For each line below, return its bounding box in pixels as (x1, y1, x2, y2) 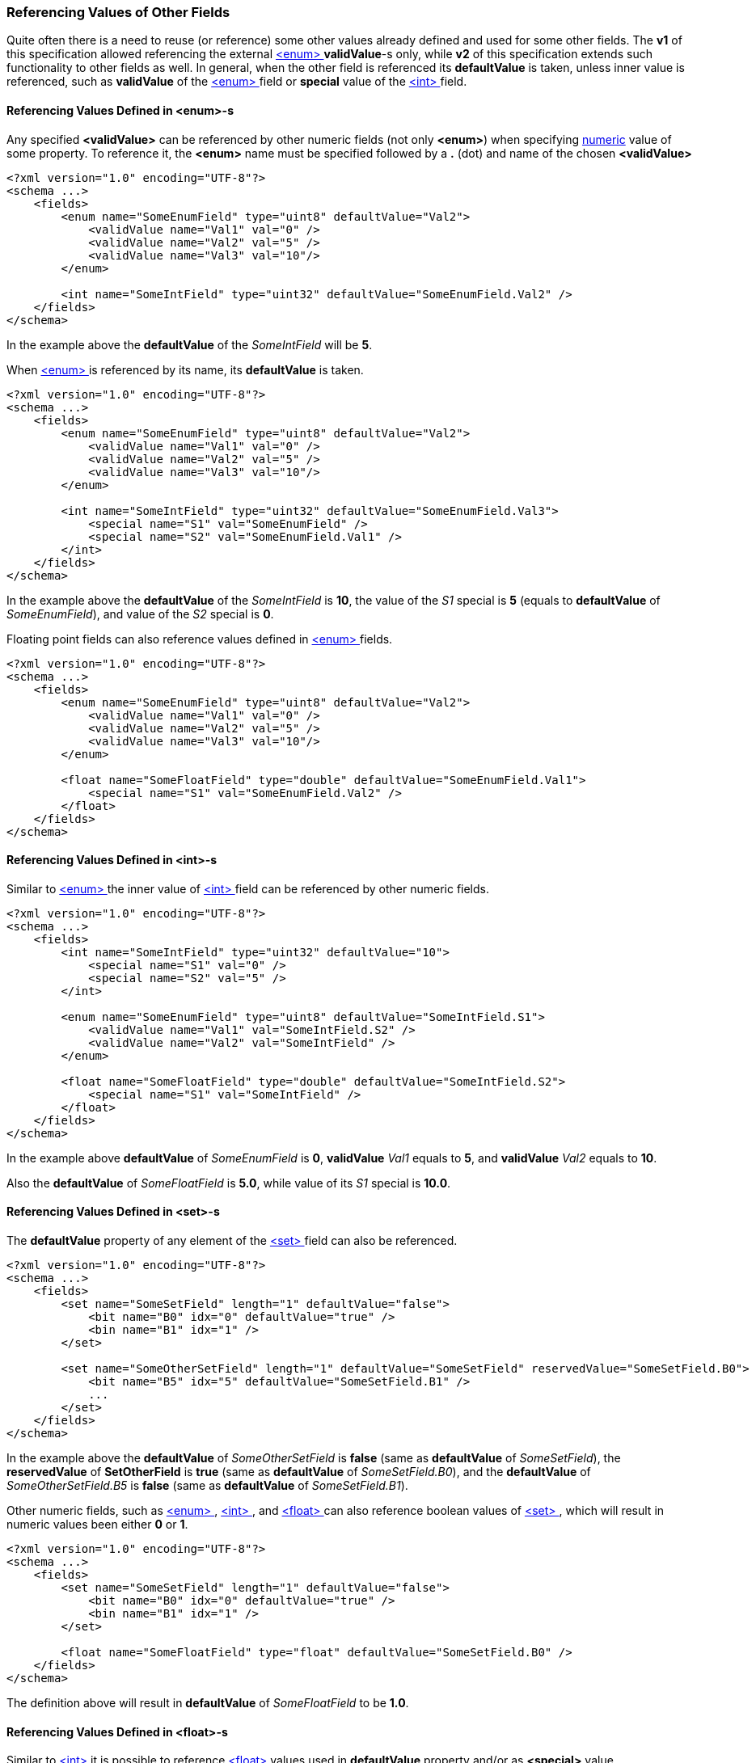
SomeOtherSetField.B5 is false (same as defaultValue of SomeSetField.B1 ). (6, 1478, 408, 1493)
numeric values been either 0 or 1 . (6, 1517, 188, 1532)
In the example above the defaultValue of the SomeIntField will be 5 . (6, 337, 373, 352)
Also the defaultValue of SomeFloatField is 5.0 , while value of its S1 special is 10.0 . (6, 1175, 451, 1190)
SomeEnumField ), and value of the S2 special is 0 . (6, 606, 274, 621)
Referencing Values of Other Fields (6, 4, 230, 20)
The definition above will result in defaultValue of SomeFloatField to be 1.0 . (6, 1696, 409, 1710)
